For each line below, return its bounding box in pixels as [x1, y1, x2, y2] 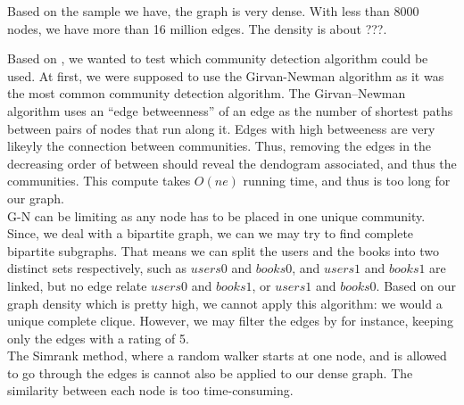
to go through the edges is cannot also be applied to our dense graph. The [7, 363, 413, 382]
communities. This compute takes [7, 171, 191, 190]
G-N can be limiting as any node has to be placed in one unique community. [7, 206, 426, 225]
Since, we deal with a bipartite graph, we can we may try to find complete [7, 224, 414, 243]
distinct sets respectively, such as [7, 259, 187, 277]
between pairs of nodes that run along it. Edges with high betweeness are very [7, 119, 435, 137]
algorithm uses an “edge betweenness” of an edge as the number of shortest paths [7, 101, 453, 120]
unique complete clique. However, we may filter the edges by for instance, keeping [7, 311, 453, 330]
